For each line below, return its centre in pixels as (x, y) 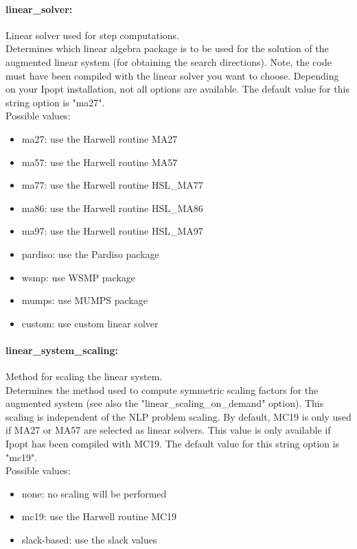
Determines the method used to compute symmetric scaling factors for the (162, 389)
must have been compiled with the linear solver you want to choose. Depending (172, 75)
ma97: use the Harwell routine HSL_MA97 (112, 231)
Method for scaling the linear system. (84, 376)
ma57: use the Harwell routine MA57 (100, 162)
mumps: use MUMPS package (84, 300)
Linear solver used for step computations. (93, 35)
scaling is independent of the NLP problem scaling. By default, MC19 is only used (178, 416)
